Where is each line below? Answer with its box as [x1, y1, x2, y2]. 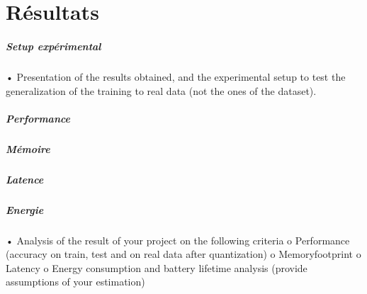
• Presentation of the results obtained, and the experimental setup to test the [6, 69, 346, 84]
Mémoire [6, 141, 50, 156]
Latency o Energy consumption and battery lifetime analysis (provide [6, 260, 307, 275]
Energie [6, 202, 44, 217]
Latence [6, 171, 44, 186]
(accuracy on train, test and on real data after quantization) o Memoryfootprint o [6, 247, 361, 261]
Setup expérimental [6, 38, 101, 53]
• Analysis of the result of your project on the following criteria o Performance [6, 232, 350, 247]
